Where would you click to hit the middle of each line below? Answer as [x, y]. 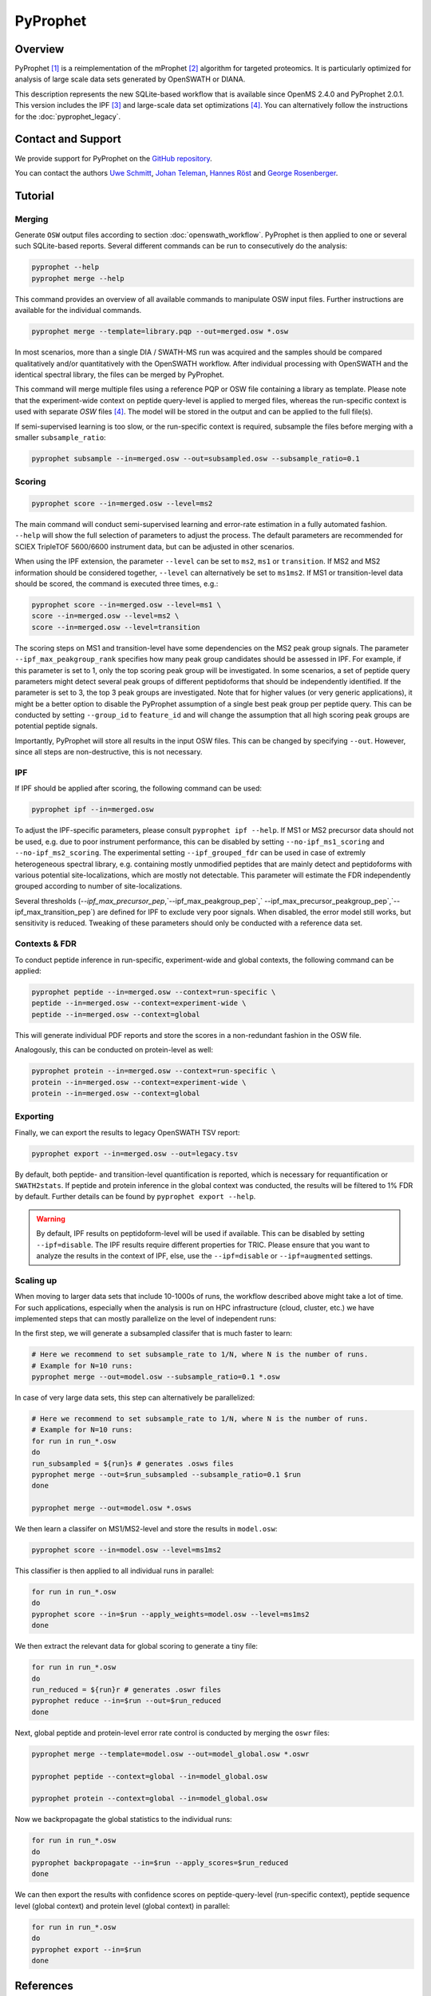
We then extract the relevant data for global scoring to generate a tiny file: [136, 1646]
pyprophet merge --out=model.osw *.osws [111, 1508]
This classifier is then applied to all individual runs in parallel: [115, 1571]
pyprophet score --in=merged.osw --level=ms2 [122, 504]
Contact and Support [68, 139]
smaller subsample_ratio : [61, 437]
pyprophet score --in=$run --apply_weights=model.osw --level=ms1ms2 [170, 1614]
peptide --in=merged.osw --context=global [116, 1014]
